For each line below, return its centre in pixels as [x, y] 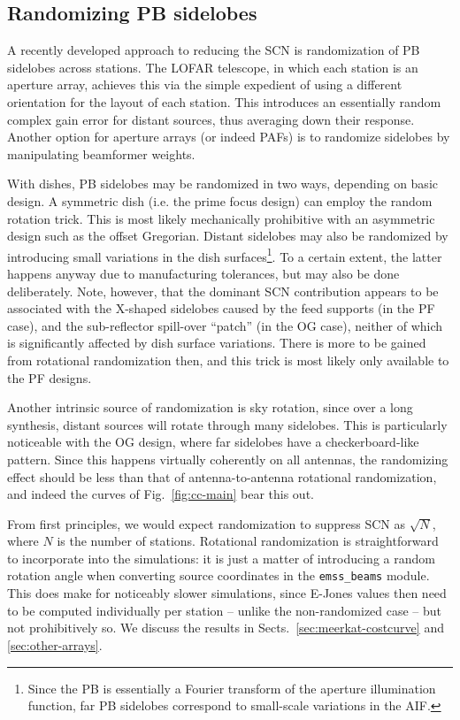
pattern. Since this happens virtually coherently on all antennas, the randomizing [228, 459]
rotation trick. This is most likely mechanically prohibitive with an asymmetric [221, 218]
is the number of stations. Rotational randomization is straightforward [248, 541]
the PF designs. [50, 377]
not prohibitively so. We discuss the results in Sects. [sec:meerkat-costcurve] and [226, 628]
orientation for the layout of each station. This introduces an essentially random [224, 101]
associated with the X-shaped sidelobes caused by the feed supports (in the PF [221, 308]
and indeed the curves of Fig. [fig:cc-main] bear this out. [161, 494]
